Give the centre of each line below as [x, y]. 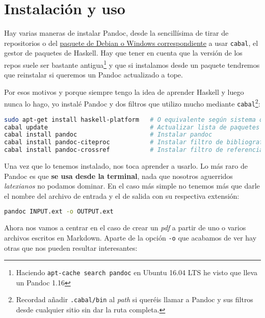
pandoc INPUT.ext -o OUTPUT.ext [59, 212]
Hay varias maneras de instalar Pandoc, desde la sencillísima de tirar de [116, 33]
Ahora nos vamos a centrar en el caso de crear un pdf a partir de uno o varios [125, 228]
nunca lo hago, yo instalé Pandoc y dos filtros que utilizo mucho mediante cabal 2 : [132, 103]
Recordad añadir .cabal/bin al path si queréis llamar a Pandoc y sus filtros [135, 299]
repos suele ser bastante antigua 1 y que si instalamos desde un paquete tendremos [132, 64]
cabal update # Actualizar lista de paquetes [132, 127]
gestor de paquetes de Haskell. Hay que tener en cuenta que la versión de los [123, 53]
